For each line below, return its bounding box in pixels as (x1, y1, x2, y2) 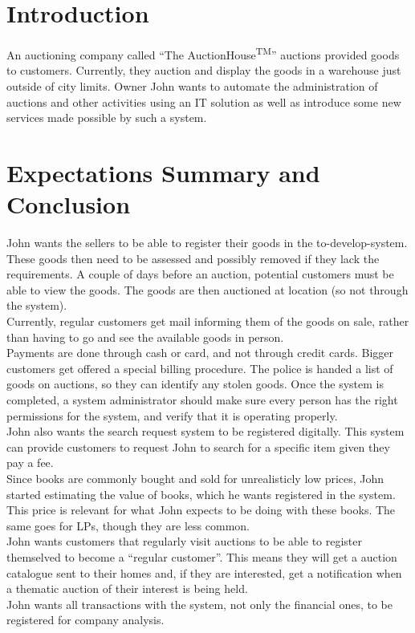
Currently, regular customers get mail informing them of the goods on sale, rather (6, 313, 409, 330)
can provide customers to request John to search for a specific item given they (6, 438, 390, 455)
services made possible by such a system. (6, 109, 207, 126)
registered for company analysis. (6, 611, 165, 628)
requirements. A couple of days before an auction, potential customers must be (6, 266, 394, 282)
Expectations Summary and (6, 156, 320, 189)
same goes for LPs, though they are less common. (6, 517, 250, 534)
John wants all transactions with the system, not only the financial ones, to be (6, 595, 393, 612)
